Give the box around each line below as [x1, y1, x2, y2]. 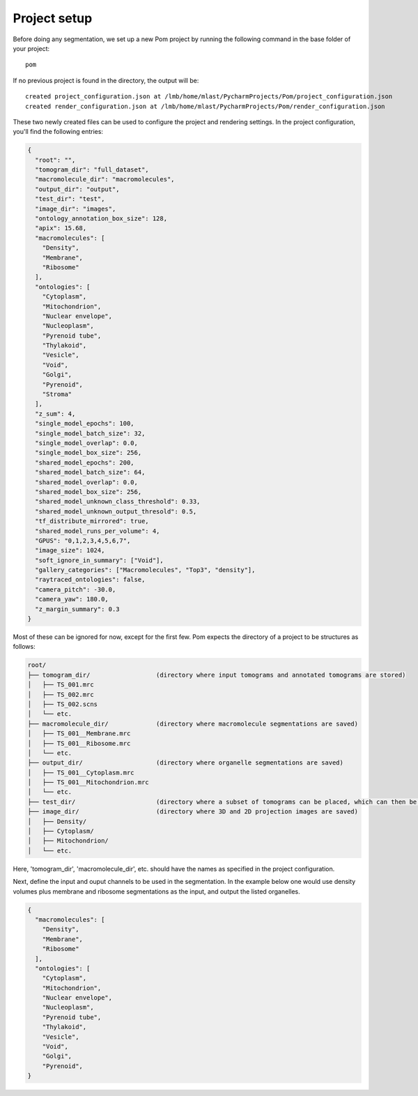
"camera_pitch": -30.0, [35, 585, 116, 593]
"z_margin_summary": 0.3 [35, 605, 120, 613]
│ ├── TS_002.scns [27, 700, 98, 708]
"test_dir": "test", [35, 195, 105, 203]
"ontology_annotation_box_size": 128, [35, 215, 167, 223]
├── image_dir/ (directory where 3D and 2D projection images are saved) [27, 808, 359, 816]
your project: [13, 44, 50, 52]
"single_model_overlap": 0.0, [35, 439, 139, 446]
